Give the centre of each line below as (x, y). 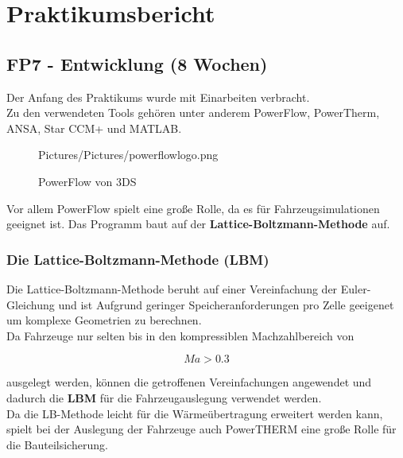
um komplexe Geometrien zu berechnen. (104, 320)
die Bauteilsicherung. (57, 444)
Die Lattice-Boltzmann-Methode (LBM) (138, 259)
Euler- (356, 288)
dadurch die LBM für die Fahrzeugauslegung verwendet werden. (164, 397)
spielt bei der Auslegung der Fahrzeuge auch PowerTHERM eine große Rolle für (201, 429)
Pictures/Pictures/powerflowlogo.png (128, 155)
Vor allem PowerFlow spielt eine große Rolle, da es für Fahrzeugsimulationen (193, 208)
